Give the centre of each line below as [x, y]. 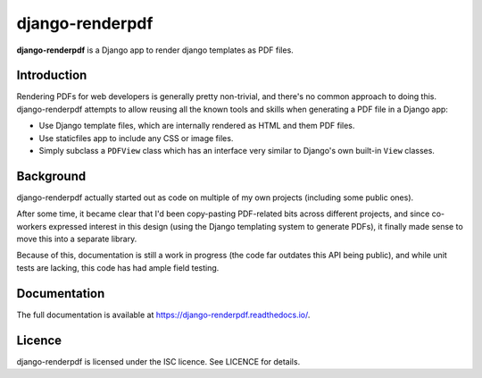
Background [51, 176]
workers [32, 226]
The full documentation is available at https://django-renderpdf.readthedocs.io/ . [163, 315]
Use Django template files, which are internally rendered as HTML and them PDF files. [197, 126]
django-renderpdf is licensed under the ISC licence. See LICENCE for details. [158, 361]
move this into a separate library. [77, 239]
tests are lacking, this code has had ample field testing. [118, 267]
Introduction [52, 76]
